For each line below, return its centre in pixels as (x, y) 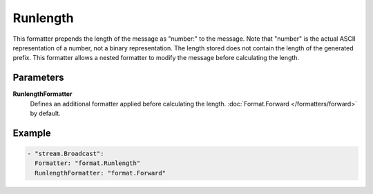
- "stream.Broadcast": (66, 154)
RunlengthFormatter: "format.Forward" (100, 173)
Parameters (38, 78)
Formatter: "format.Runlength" (88, 163)
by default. (46, 113)
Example (32, 133)
